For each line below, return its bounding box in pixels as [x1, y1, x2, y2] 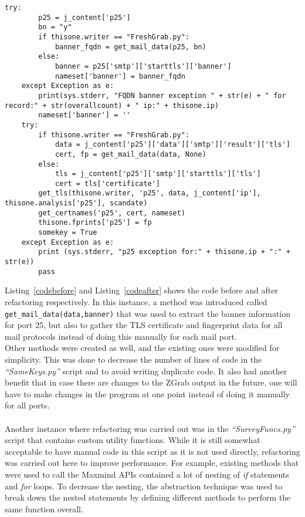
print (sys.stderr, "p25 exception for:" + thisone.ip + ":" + [38, 248, 290, 256]
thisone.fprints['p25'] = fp [38, 218, 152, 227]
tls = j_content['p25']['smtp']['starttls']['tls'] [55, 170, 261, 178]
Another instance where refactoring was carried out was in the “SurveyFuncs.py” [5, 422, 295, 434]
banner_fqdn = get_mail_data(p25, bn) [55, 42, 206, 51]
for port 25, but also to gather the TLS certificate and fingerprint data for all [5, 319, 283, 331]
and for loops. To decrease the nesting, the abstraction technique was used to [5, 479, 283, 492]
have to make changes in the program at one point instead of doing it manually [5, 387, 290, 400]
